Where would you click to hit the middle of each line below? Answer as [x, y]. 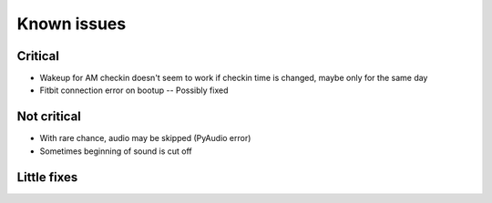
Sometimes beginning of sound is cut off [116, 151]
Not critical [49, 117]
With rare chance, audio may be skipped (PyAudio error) [145, 138]
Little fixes [47, 177]
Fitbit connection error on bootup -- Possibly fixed [134, 90]
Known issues [72, 24]
